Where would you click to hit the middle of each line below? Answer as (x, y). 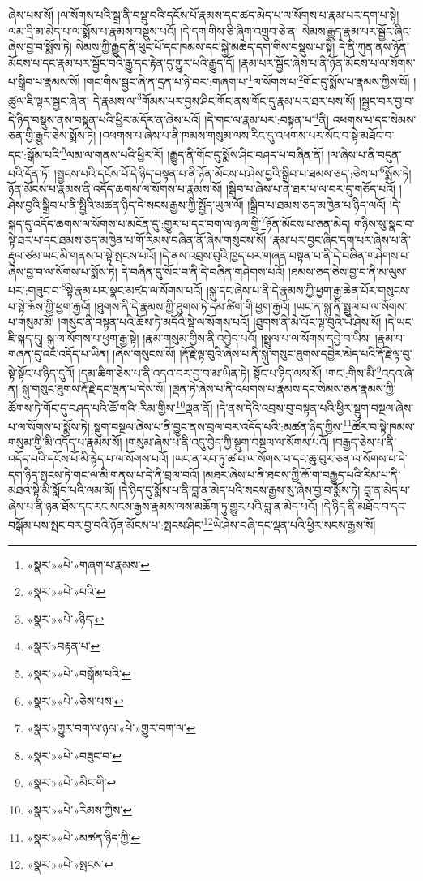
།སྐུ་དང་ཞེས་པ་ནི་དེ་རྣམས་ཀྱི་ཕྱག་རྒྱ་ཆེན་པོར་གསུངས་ (308, 290)
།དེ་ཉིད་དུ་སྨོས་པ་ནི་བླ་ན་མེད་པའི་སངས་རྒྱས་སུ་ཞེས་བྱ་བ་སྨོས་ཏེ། (239, 490)
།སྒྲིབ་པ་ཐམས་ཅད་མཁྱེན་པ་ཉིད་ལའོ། (317, 204)
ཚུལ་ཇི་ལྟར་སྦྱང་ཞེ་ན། (49, 100)
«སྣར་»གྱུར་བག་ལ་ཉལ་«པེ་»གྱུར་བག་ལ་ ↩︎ (111, 728)
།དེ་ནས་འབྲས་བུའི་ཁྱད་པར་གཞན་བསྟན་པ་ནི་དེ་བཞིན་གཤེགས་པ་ (285, 255)
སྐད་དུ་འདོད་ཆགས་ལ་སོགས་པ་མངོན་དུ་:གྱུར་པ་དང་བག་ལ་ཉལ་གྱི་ (135, 224)
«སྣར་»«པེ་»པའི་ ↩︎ (66, 592)
